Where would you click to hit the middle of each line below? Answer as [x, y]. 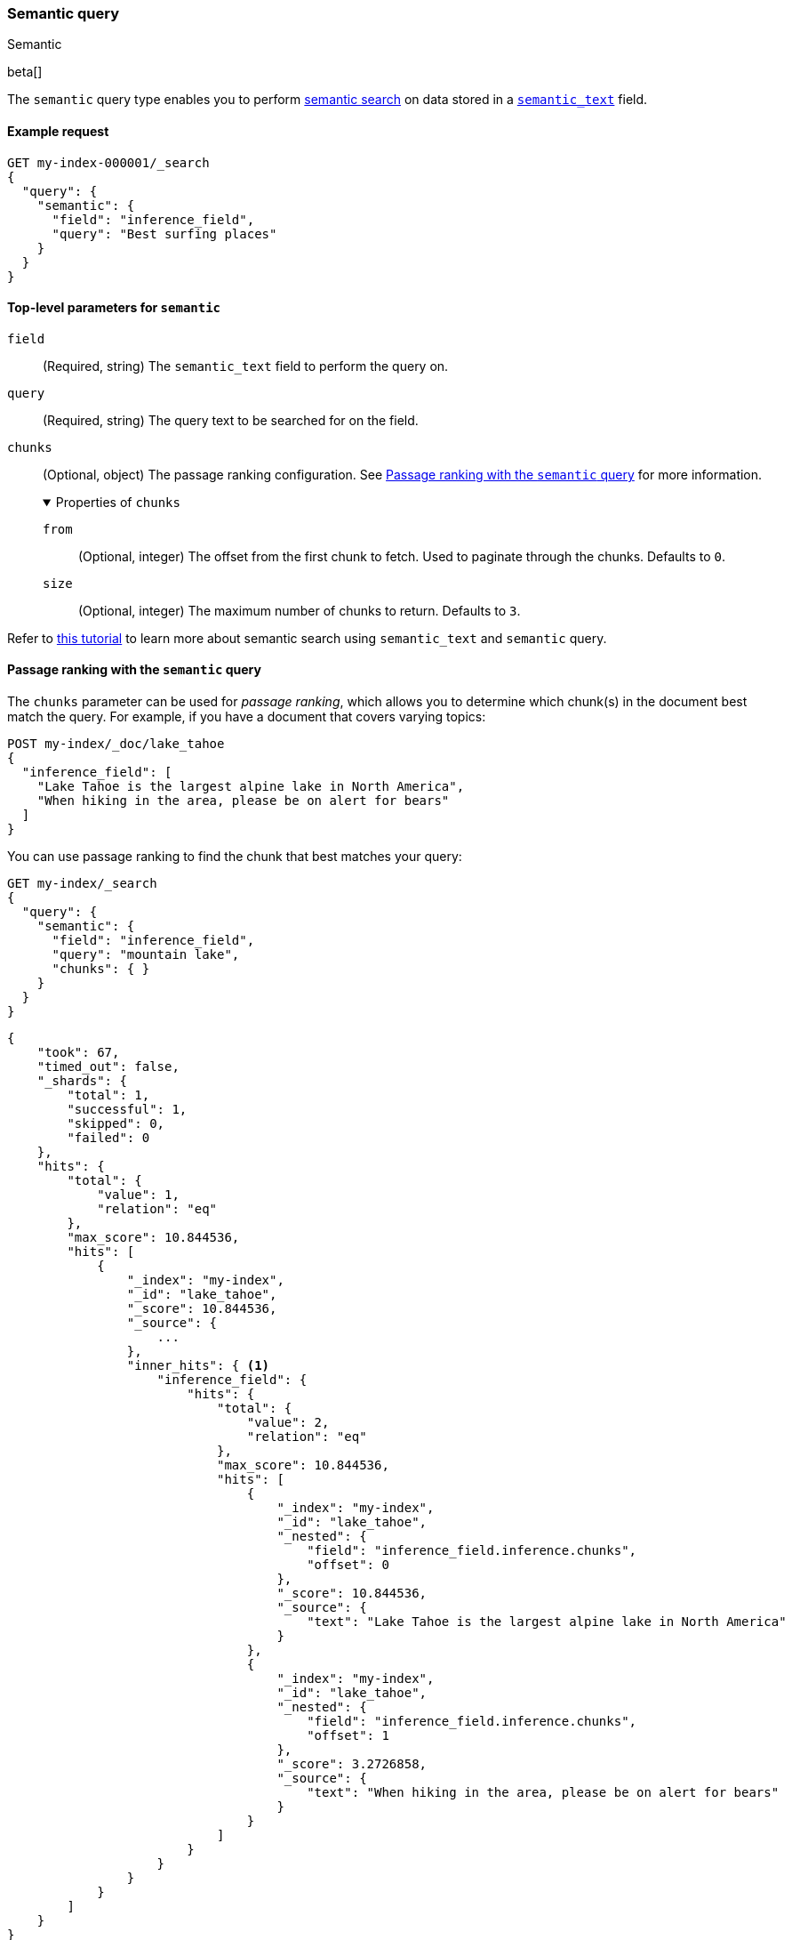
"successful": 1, [127, 1110]
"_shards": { [82, 1081]
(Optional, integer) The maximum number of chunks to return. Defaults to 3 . [300, 610]
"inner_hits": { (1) [198, 1366]
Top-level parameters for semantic [114, 308]
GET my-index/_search [82, 884]
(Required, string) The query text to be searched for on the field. [231, 420]
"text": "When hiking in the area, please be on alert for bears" [543, 1793]
